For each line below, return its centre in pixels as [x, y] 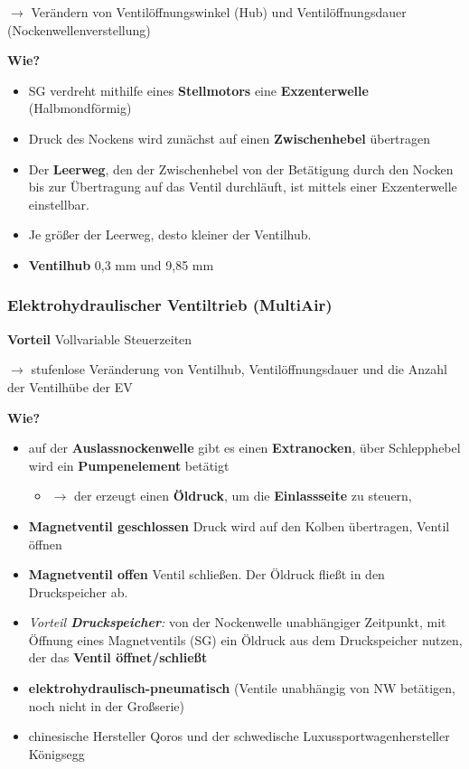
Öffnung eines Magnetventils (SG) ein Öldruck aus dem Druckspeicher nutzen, [245, 639]
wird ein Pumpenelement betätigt [129, 465]
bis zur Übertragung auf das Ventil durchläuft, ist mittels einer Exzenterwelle [243, 187]
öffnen [45, 544]
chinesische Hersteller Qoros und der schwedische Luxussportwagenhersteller [239, 736]
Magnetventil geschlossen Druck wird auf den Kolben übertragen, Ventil [239, 525]
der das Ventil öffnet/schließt [118, 657]
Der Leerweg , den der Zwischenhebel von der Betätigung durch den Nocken [241, 169]
